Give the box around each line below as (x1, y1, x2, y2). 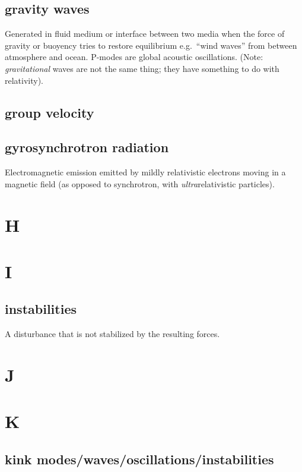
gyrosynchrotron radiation (5, 138, 169, 156)
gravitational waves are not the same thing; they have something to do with (5, 62, 279, 74)
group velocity (5, 103, 94, 121)
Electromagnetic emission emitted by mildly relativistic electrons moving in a (5, 166, 286, 178)
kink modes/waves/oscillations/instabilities (5, 450, 274, 468)
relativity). (5, 74, 44, 86)
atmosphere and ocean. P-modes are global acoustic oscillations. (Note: (5, 51, 263, 63)
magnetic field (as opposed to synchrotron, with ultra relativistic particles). (5, 177, 275, 190)
